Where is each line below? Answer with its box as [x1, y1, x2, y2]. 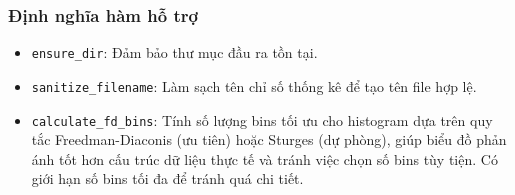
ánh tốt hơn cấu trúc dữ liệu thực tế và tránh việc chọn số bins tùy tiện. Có [31, 148, 498, 169]
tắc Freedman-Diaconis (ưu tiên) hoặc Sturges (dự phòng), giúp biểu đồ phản [31, 129, 507, 150]
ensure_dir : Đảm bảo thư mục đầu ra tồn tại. [31, 42, 318, 63]
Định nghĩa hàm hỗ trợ [8, 2, 198, 27]
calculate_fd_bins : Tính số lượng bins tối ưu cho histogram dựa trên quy [31, 109, 493, 130]
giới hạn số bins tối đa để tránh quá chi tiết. [31, 168, 304, 189]
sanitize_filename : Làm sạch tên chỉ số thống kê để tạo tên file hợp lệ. [31, 75, 477, 96]
